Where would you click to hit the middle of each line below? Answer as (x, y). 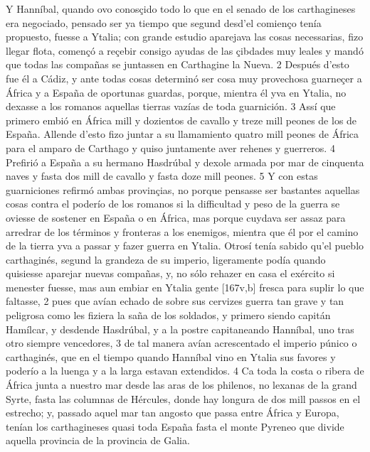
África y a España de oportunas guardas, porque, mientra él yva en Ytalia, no (176, 92)
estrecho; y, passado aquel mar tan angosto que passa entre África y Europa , (173, 413)
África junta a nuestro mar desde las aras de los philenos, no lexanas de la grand (181, 385)
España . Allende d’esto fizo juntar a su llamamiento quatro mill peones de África (183, 134)
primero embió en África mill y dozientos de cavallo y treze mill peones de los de (181, 120)
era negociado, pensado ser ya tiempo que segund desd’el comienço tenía (164, 22)
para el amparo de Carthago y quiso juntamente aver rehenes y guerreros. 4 (170, 147)
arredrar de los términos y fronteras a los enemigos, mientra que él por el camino (182, 231)
